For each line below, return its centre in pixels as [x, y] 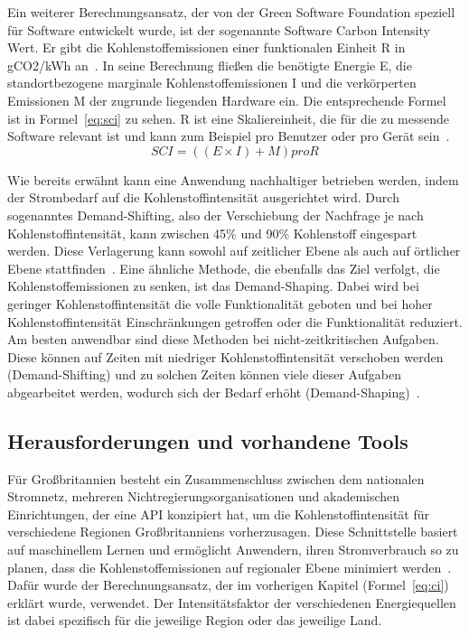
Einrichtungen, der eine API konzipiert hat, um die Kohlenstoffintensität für [219, 514]
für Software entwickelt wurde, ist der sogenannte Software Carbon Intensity [219, 29]
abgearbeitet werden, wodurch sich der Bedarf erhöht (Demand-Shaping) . [214, 392]
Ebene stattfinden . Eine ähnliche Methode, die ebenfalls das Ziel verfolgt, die [224, 268]
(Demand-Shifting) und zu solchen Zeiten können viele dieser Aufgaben [204, 374]
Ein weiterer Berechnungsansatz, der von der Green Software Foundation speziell [231, 12]
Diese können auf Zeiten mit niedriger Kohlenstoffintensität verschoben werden [225, 356]
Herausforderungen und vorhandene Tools [208, 440]
